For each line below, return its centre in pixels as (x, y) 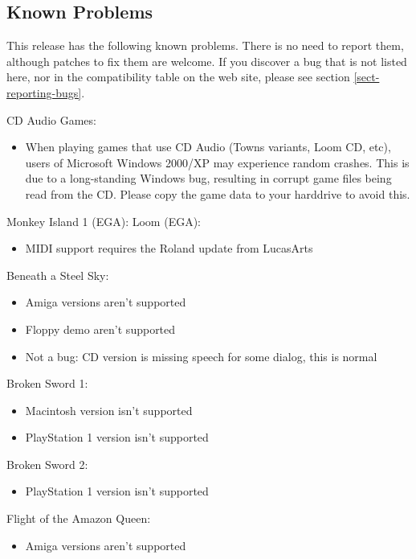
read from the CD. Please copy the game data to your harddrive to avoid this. (218, 193)
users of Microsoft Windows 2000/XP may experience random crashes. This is (217, 162)
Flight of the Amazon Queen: (79, 518)
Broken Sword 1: (47, 383)
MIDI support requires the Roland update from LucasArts (169, 248)
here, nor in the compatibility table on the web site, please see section (178, 77)
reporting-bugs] (44, 92)
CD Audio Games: (51, 119)
